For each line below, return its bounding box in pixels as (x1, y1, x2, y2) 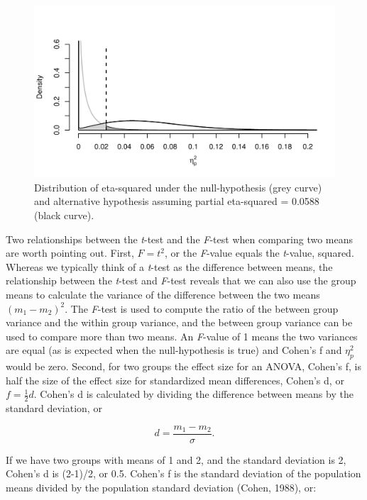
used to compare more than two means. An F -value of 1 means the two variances (6, 328, 358, 343)
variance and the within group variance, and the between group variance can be (6, 315, 353, 330)
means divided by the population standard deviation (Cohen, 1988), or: (6, 480, 317, 494)
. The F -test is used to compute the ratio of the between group (65, 301, 339, 316)
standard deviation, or (6, 401, 102, 416)
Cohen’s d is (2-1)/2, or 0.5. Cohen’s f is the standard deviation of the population (6, 466, 361, 481)
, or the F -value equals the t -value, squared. (164, 245, 354, 260)
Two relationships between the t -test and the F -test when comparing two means (6, 231, 354, 246)
